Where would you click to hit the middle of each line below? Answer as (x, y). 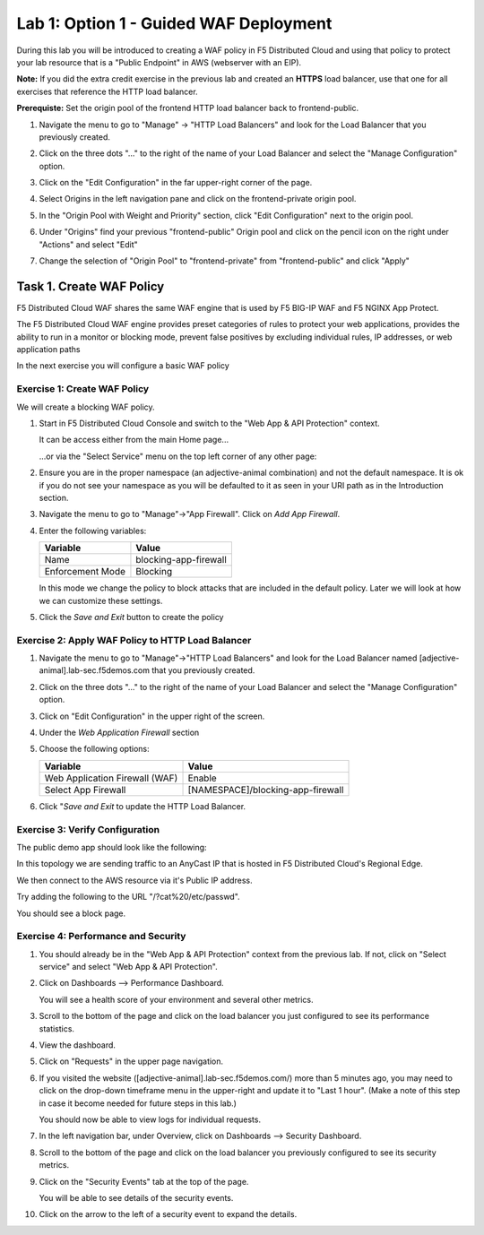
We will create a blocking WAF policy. (86, 407)
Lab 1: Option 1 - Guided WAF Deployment (174, 23)
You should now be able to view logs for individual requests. (150, 1119)
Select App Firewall (85, 790)
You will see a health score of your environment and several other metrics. (176, 999)
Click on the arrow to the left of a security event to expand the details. (168, 1214)
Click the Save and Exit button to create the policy (131, 617)
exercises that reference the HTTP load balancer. (107, 91)
